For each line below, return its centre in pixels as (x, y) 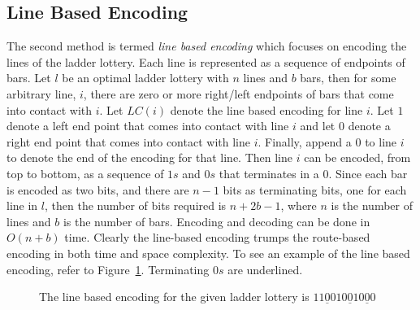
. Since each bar (368, 173)
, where (299, 205)
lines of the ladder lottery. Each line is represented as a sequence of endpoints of (206, 61)
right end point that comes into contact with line (128, 141)
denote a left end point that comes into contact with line (148, 126)
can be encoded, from (357, 157)
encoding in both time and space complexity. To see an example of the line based (208, 253)
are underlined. (265, 269)
